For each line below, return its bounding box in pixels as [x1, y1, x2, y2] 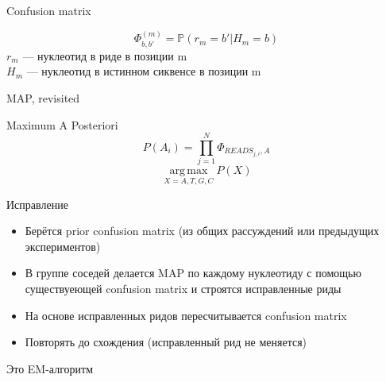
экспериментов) [25, 237, 101, 254]
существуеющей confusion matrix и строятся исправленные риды [25, 280, 342, 296]
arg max [169, 165, 208, 177]
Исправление [6, 195, 68, 212]
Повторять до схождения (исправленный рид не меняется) [25, 334, 307, 350]
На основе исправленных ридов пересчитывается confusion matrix [25, 307, 347, 323]
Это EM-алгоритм [6, 360, 94, 376]
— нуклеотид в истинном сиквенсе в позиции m [26, 63, 261, 79]
